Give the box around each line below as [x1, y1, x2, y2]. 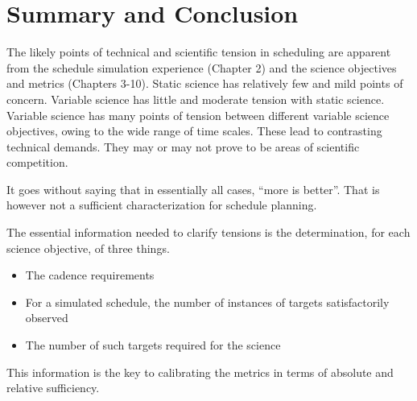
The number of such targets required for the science [25, 337, 281, 353]
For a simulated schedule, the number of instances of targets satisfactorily [25, 293, 390, 310]
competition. [6, 154, 68, 171]
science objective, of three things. [6, 239, 170, 256]
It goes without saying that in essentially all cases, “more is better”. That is [6, 180, 380, 197]
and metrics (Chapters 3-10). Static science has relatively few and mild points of [6, 75, 403, 92]
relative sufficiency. [6, 379, 100, 396]
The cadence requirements [25, 267, 155, 283]
